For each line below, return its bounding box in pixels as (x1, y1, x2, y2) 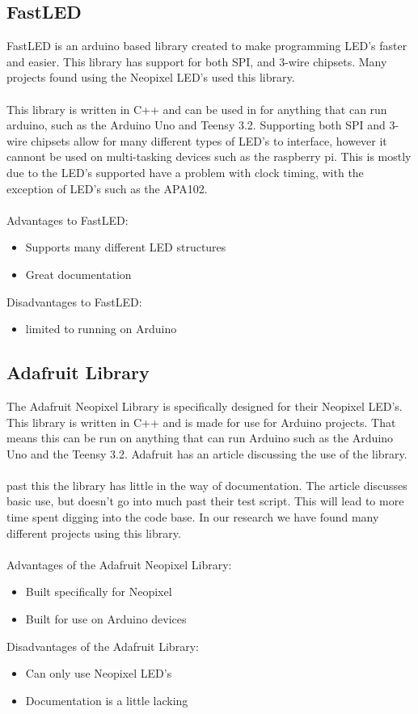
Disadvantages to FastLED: (6, 293, 142, 310)
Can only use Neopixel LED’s (25, 665, 172, 682)
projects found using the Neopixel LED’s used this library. (6, 69, 295, 86)
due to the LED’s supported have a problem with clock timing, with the (6, 163, 364, 180)
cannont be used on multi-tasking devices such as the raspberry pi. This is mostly (6, 148, 412, 165)
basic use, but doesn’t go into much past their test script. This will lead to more (6, 492, 404, 509)
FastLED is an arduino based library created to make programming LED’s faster (6, 37, 407, 54)
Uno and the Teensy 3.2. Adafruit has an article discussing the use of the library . (6, 445, 407, 462)
